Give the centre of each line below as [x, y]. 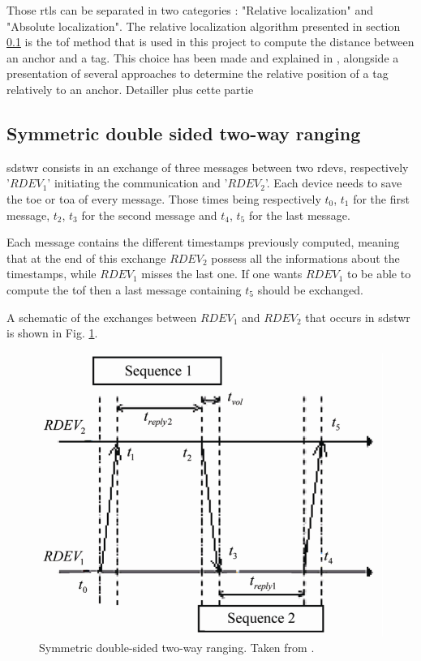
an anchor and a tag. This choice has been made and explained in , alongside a [203, 57]
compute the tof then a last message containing [124, 289]
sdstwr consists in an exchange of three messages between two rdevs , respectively [208, 167]
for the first [381, 198]
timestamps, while [52, 274]
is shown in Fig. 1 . [52, 333]
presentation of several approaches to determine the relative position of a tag [198, 73]
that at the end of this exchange [86, 258]
